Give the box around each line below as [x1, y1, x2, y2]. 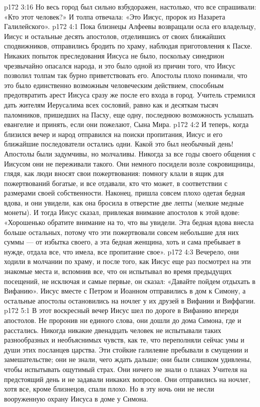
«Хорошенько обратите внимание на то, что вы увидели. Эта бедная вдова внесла [4, 217, 254, 227]
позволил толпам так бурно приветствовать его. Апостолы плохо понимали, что [4, 70, 247, 80]
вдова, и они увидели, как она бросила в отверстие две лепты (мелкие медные [4, 197, 244, 207]
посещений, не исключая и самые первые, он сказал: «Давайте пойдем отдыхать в [4, 275, 255, 286]
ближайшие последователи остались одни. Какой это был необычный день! [4, 138, 233, 149]
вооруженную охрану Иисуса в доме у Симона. [4, 393, 148, 403]
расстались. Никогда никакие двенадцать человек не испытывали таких [4, 324, 221, 335]
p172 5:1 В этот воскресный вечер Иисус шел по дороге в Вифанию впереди [4, 305, 238, 315]
